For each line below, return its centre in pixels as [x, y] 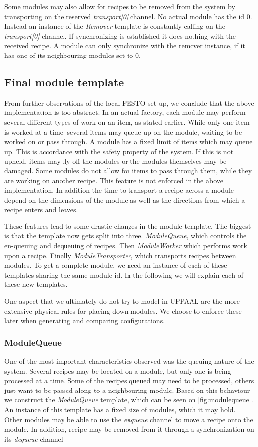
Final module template [64, 82]
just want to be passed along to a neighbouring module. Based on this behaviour [127, 390]
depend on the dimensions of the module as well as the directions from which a [125, 199]
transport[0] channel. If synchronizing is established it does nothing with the [120, 35]
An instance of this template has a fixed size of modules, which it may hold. [120, 410]
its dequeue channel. [35, 438]
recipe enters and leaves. [41, 209]
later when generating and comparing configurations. [85, 320]
